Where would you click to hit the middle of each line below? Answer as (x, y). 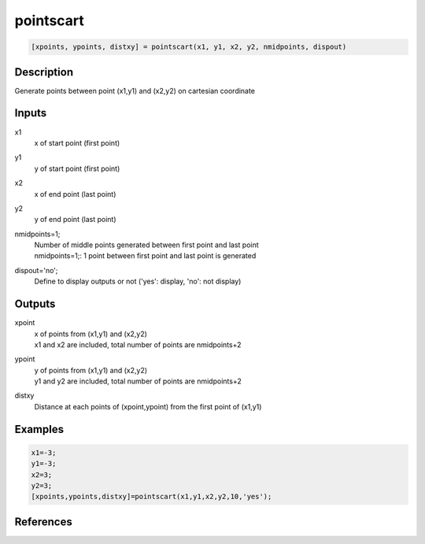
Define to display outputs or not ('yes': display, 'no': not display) (138, 281)
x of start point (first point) (77, 142)
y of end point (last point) (75, 220)
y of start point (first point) (77, 168)
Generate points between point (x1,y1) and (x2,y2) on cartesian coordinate (135, 91)
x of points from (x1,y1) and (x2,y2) (91, 334)
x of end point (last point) (75, 194)
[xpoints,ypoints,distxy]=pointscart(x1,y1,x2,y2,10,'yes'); (152, 497)
